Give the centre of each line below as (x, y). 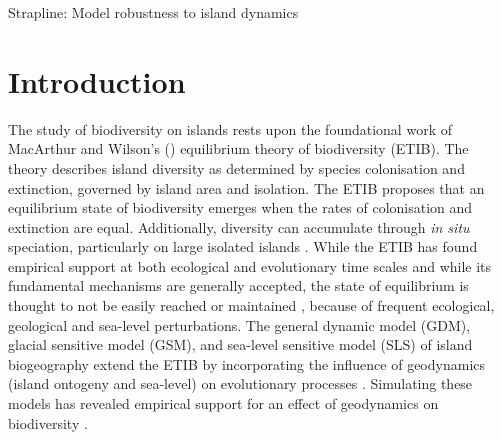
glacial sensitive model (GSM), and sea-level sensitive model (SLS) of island (240, 344)
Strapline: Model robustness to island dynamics (153, 12)
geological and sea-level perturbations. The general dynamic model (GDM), (239, 324)
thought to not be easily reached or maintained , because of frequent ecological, (251, 305)
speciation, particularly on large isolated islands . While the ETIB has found (243, 246)
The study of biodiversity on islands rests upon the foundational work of (230, 128)
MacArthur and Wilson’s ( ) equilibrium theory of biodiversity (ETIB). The (238, 148)
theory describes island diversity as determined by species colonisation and (236, 167)
